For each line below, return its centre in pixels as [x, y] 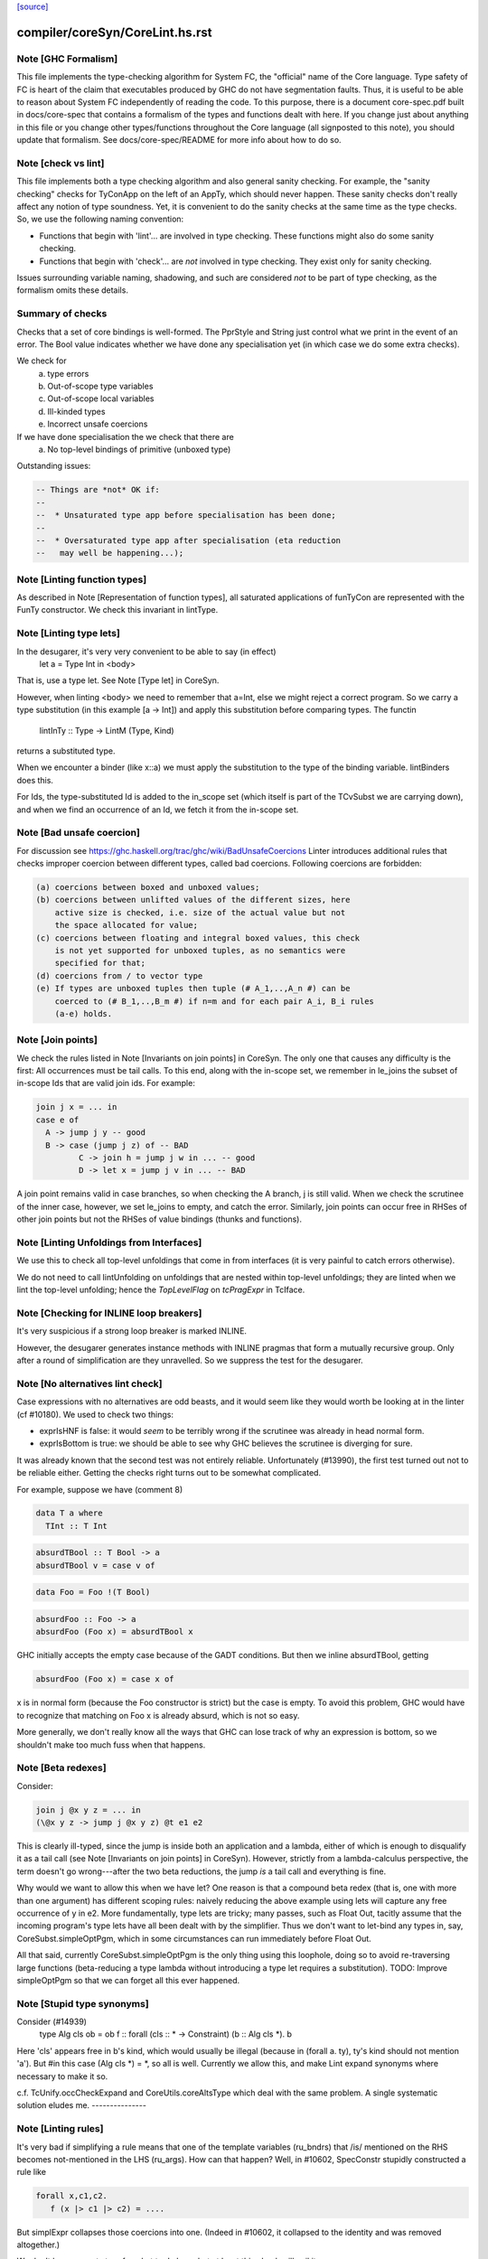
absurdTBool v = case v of [95, 1565]
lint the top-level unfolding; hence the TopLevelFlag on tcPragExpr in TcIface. [161, 1290]
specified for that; [100, 963]
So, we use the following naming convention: [100, 219]
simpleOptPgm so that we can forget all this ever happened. [128, 1980]
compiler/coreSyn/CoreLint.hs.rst [114, 32]
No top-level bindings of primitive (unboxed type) [139, 450]
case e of [57, 1120]
